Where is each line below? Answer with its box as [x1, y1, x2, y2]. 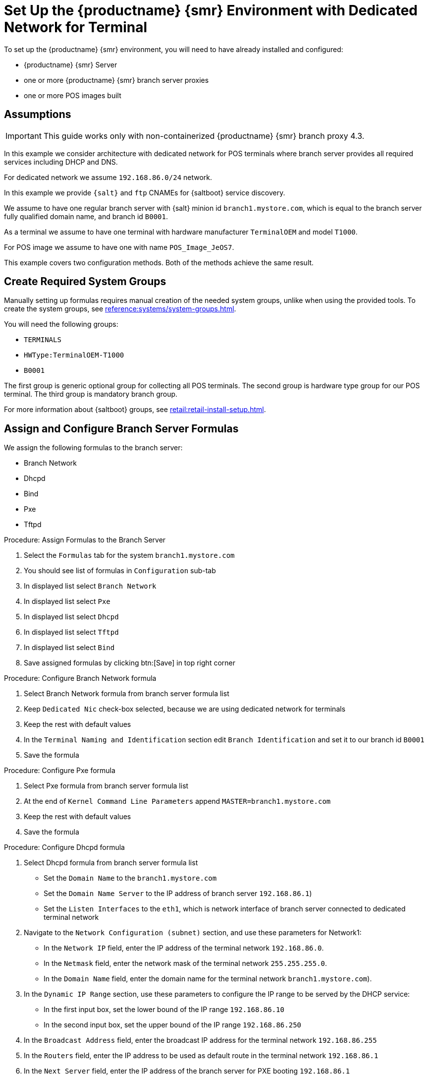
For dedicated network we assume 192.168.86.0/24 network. [4, 173, 213, 181]
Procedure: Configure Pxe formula [4, 766, 115, 775]
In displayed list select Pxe [24, 597, 110, 606]
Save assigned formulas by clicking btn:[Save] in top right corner [24, 659, 235, 667]
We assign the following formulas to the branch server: [4, 443, 183, 452]
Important [5, 130, 42, 141]
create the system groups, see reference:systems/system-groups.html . [4, 304, 236, 313]
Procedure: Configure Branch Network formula [4, 674, 157, 683]
